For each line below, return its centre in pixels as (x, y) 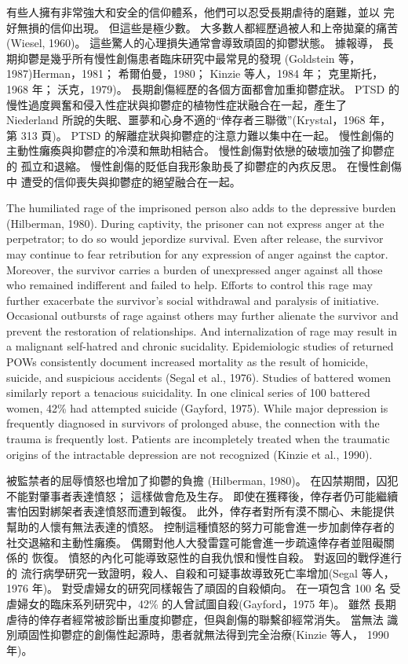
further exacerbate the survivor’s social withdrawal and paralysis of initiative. (193, 300)
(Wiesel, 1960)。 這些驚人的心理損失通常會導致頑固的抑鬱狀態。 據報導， (193, 43)
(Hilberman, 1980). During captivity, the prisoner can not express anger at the (195, 223)
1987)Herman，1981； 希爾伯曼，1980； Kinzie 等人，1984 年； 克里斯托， (195, 73)
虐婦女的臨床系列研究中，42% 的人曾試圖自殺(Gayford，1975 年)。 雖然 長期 (201, 603)
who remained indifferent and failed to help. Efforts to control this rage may (189, 285)
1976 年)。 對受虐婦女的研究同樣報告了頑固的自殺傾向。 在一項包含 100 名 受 (204, 588)
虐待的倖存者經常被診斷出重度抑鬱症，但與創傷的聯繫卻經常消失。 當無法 (195, 619)
